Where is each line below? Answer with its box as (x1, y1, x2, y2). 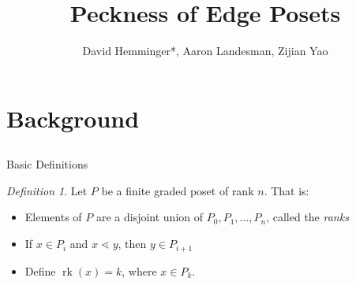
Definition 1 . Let (6, 182, 88, 198)
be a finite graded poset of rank (101, 182, 254, 198)
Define (24, 262, 56, 279)
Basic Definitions (6, 156, 88, 172)
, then (118, 235, 147, 252)
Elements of (24, 209, 82, 225)
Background (6, 102, 140, 134)
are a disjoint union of (96, 209, 204, 225)
